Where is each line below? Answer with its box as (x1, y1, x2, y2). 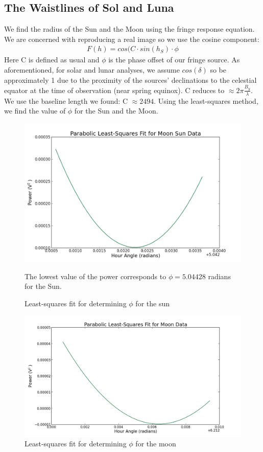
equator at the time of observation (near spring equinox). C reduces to (4, 84, 225, 95)
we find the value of (4, 105, 66, 116)
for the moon (135, 438, 176, 449)
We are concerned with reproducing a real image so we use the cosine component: (4, 33, 259, 44)
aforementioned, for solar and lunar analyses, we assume (4, 64, 180, 75)
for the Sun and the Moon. (74, 105, 158, 116)
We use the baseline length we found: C (4, 95, 128, 106)
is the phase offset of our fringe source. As (108, 54, 240, 65)
